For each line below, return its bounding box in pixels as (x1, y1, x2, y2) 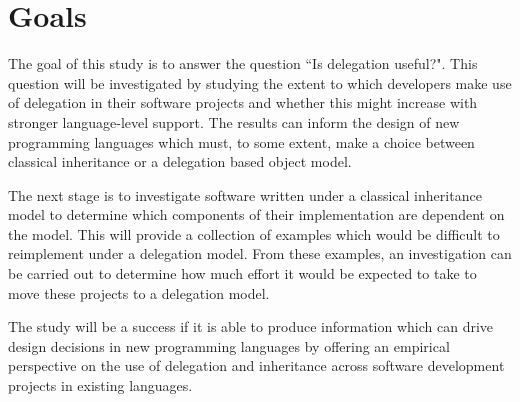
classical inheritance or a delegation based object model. (8, 151, 352, 172)
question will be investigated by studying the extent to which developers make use (8, 72, 512, 93)
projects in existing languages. (8, 375, 193, 396)
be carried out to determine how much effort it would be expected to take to (8, 263, 477, 284)
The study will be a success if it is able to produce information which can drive (8, 316, 494, 337)
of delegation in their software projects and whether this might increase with (8, 92, 478, 113)
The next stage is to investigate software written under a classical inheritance (8, 184, 482, 205)
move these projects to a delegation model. (8, 282, 270, 303)
